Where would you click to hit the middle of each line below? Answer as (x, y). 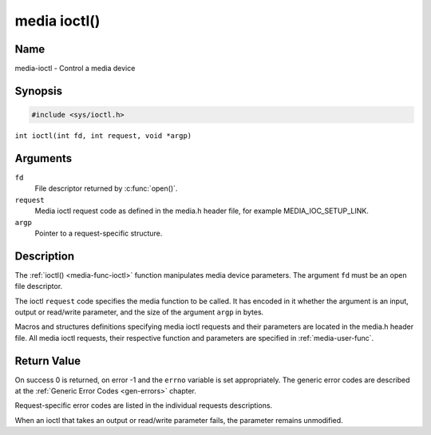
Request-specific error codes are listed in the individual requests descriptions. (144, 405)
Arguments (43, 158)
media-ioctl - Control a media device (75, 69)
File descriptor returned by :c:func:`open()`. (106, 188)
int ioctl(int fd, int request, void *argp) (103, 136)
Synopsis (39, 91)
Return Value (48, 360)
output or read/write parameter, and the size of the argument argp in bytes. (139, 312)
